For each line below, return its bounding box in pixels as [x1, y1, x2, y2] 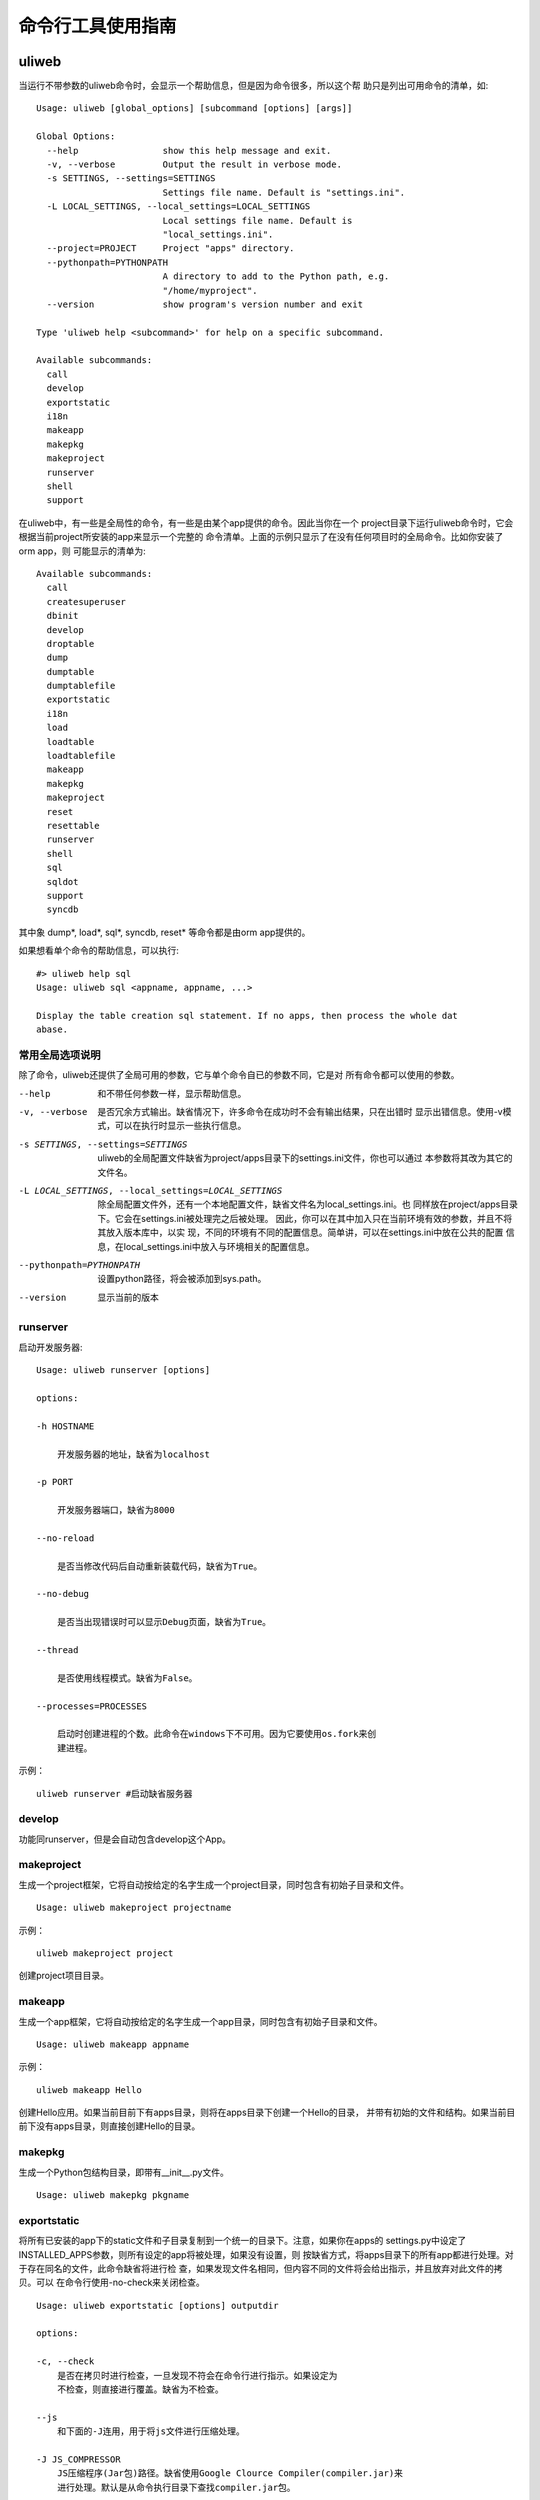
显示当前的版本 [97, 1291, 159, 1303]
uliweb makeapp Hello [36, 2084, 142, 2095]
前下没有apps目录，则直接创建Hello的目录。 [18, 2120, 201, 2132]
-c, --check [36, 2356, 95, 2367]
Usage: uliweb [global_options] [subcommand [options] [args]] [36, 103, 353, 114]
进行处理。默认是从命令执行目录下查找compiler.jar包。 [56, 2481, 296, 2493]
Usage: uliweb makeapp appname [36, 2038, 190, 2050]
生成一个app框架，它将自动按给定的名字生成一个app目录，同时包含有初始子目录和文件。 [18, 2015, 384, 2027]
